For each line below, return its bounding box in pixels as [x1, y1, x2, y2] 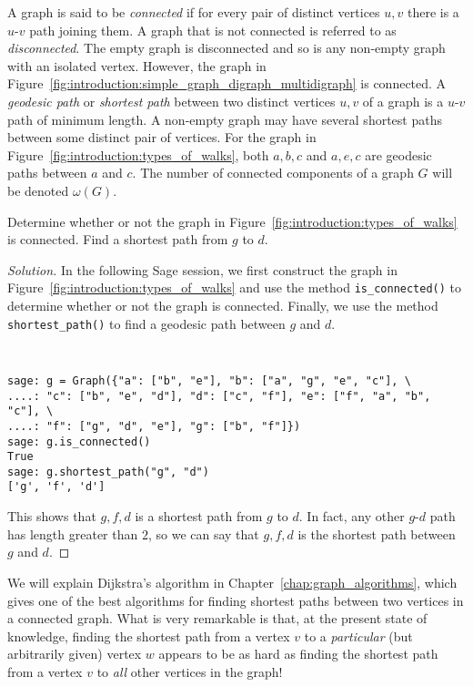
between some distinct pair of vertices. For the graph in [7, 128, 317, 147]
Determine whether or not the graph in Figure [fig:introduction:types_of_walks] [7, 211, 458, 231]
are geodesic [365, 145, 432, 164]
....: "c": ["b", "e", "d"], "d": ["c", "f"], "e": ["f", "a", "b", [7, 389, 431, 403]
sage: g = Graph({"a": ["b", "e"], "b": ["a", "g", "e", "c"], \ [7, 374, 411, 387]
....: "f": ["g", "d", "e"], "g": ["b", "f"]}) [7, 419, 301, 433]
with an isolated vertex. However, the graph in [7, 56, 267, 75]
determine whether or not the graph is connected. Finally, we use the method [7, 295, 438, 314]
